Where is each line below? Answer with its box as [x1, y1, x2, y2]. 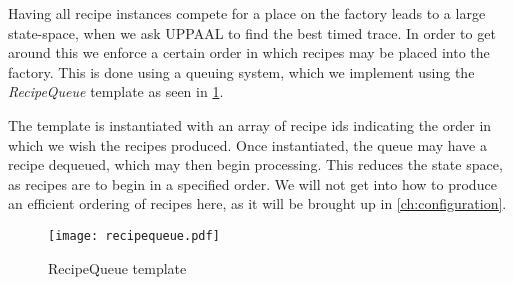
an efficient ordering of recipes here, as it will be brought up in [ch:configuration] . [8, 193, 507, 214]
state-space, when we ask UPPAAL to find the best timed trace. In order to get [8, 22, 496, 43]
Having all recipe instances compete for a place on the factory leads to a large [8, 3, 486, 23]
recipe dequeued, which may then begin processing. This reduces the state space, [8, 154, 503, 175]
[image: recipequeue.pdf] [48, 228, 220, 243]
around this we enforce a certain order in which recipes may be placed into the [8, 42, 490, 63]
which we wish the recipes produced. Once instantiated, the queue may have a [8, 134, 487, 155]
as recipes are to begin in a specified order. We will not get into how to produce [8, 173, 497, 194]
